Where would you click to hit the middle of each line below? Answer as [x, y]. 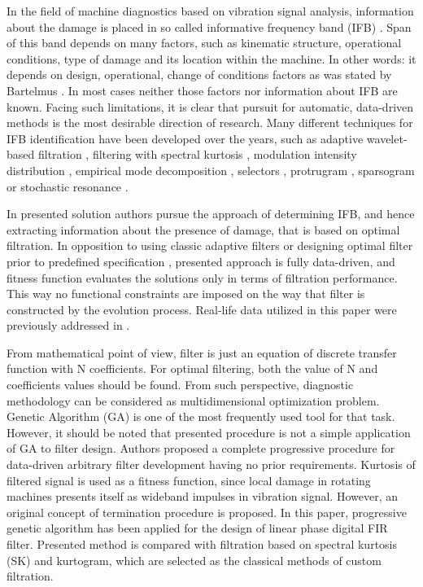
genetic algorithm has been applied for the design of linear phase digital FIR [197, 528]
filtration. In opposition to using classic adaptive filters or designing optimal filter [210, 245]
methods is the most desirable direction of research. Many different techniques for [210, 123]
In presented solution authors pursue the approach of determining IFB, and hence [211, 214]
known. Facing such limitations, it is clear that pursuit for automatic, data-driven [210, 106]
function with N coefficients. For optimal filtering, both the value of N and [192, 368]
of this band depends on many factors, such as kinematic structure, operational [204, 43]
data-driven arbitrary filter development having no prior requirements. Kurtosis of [211, 464]
